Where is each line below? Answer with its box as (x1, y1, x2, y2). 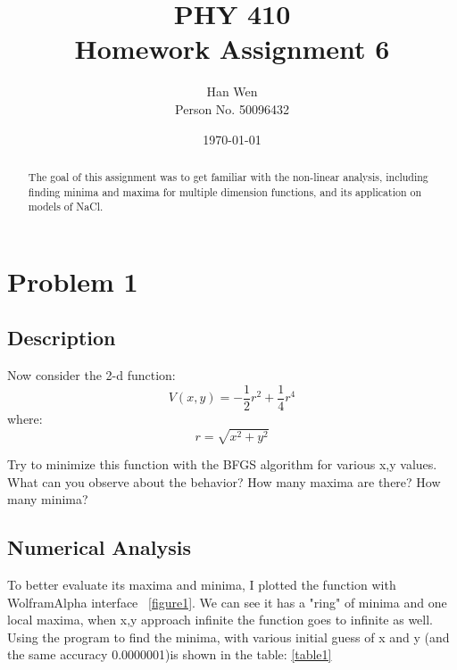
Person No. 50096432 (175, 99, 289, 118)
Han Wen (206, 82, 258, 101)
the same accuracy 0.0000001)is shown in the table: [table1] (7, 645, 332, 664)
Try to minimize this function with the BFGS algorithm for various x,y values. (7, 455, 437, 474)
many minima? (7, 490, 88, 509)
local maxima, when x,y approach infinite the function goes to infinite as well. (7, 610, 433, 629)
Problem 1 (7, 262, 138, 299)
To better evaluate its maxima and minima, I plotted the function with (7, 575, 396, 594)
